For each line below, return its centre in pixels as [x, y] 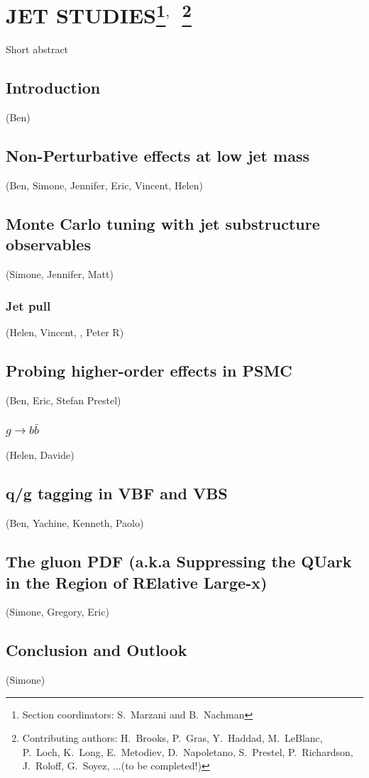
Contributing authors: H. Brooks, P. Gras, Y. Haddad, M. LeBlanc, [172, 738]
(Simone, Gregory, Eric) [57, 612]
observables [48, 244]
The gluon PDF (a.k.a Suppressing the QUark [179, 561]
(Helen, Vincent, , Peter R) [65, 332]
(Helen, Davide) [40, 455]
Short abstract [37, 49]
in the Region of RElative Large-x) [137, 582]
